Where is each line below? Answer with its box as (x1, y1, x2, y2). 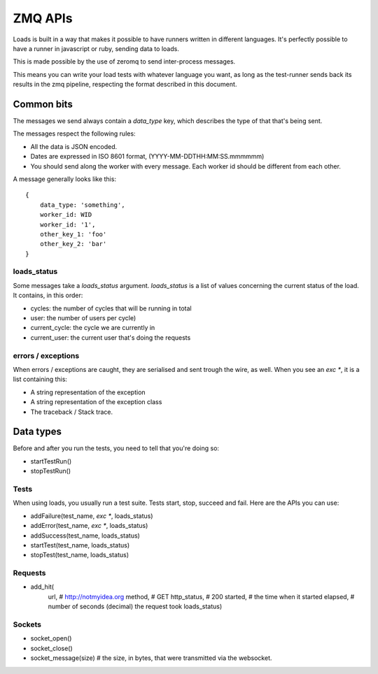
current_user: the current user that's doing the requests (30, 333, 191, 342)
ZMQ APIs (13, 10, 73, 26)
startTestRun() (30, 457, 72, 465)
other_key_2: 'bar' (39, 240, 107, 248)
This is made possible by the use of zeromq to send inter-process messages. (13, 57, 236, 66)
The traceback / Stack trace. (30, 408, 113, 416)
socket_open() (30, 634, 72, 643)
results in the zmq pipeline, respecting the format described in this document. (13, 80, 237, 89)
